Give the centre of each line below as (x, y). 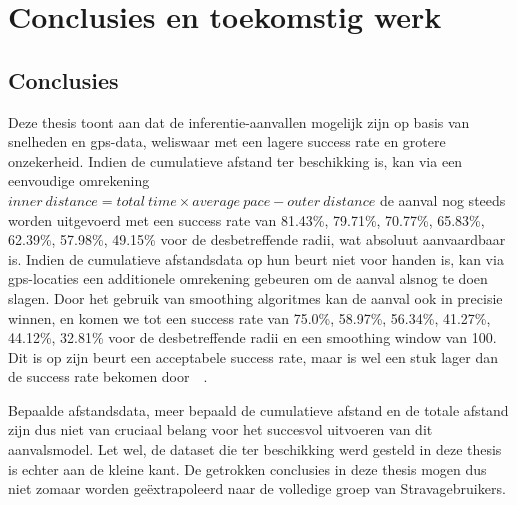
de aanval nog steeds (442, 199)
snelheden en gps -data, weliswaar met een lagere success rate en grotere (227, 141)
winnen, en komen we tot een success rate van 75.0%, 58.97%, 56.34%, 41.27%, (249, 317)
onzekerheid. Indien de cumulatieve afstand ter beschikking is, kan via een (235, 160)
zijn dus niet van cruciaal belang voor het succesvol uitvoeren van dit (220, 429)
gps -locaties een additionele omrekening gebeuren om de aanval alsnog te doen (248, 278)
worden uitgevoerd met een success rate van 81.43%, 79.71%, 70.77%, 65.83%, (246, 219)
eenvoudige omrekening (79, 180)
